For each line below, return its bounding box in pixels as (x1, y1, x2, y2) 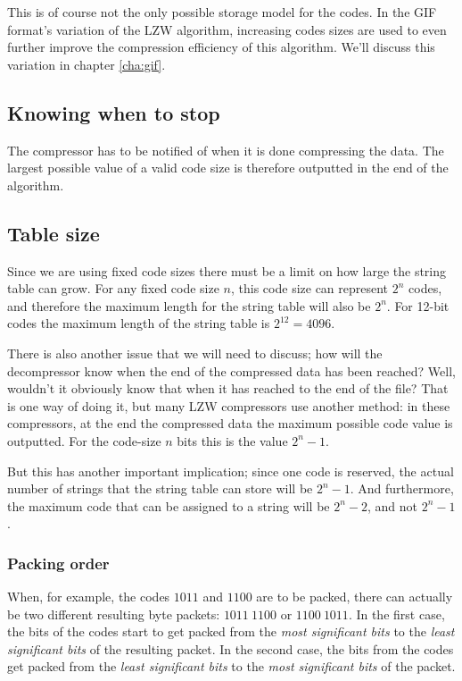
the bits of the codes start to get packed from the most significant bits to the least (7, 622, 455, 641)
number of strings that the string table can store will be (7, 479, 313, 498)
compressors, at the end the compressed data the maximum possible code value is (7, 414, 453, 433)
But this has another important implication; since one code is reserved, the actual (7, 461, 454, 480)
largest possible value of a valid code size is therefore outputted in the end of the (7, 158, 449, 177)
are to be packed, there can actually (256, 587, 453, 606)
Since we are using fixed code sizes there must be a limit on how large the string (7, 261, 447, 280)
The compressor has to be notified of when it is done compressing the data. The (7, 140, 444, 159)
